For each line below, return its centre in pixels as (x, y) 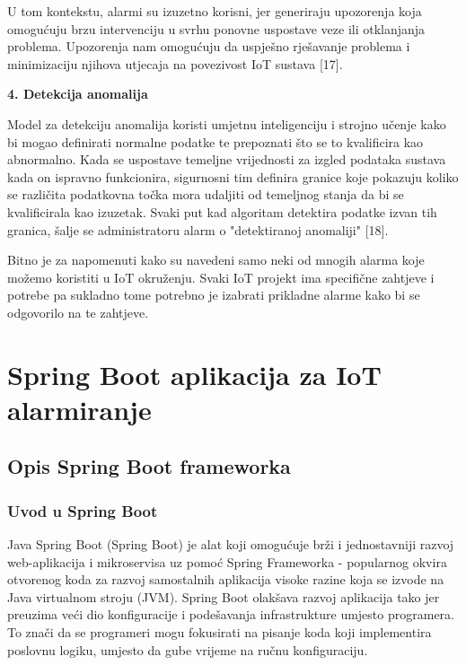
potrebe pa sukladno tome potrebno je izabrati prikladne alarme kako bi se (214, 295)
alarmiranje (79, 409)
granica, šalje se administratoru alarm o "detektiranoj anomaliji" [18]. (198, 229)
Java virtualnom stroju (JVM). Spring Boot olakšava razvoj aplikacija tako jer (224, 596)
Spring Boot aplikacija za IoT (194, 374)
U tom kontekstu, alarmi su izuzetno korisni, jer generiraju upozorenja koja (215, 11)
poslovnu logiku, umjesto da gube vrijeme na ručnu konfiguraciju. (188, 649)
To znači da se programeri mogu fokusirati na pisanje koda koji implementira (220, 632)
